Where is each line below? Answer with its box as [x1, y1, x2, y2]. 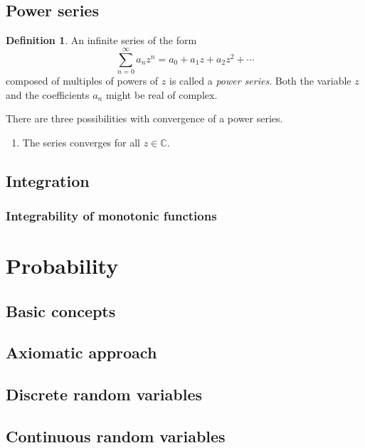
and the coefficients [6, 87, 90, 102]
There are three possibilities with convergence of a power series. [6, 111, 283, 126]
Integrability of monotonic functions [6, 207, 217, 224]
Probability [6, 251, 119, 280]
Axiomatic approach [6, 341, 157, 363]
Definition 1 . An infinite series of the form [6, 33, 197, 48]
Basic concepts [6, 299, 116, 321]
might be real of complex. [105, 87, 218, 102]
